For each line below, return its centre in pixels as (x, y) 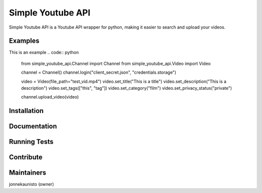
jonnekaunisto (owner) (32, 184)
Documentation (33, 126)
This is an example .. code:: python (44, 52)
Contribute (26, 157)
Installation (26, 111)
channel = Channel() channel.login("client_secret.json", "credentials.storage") (99, 72)
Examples (24, 41)
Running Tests (31, 142)
